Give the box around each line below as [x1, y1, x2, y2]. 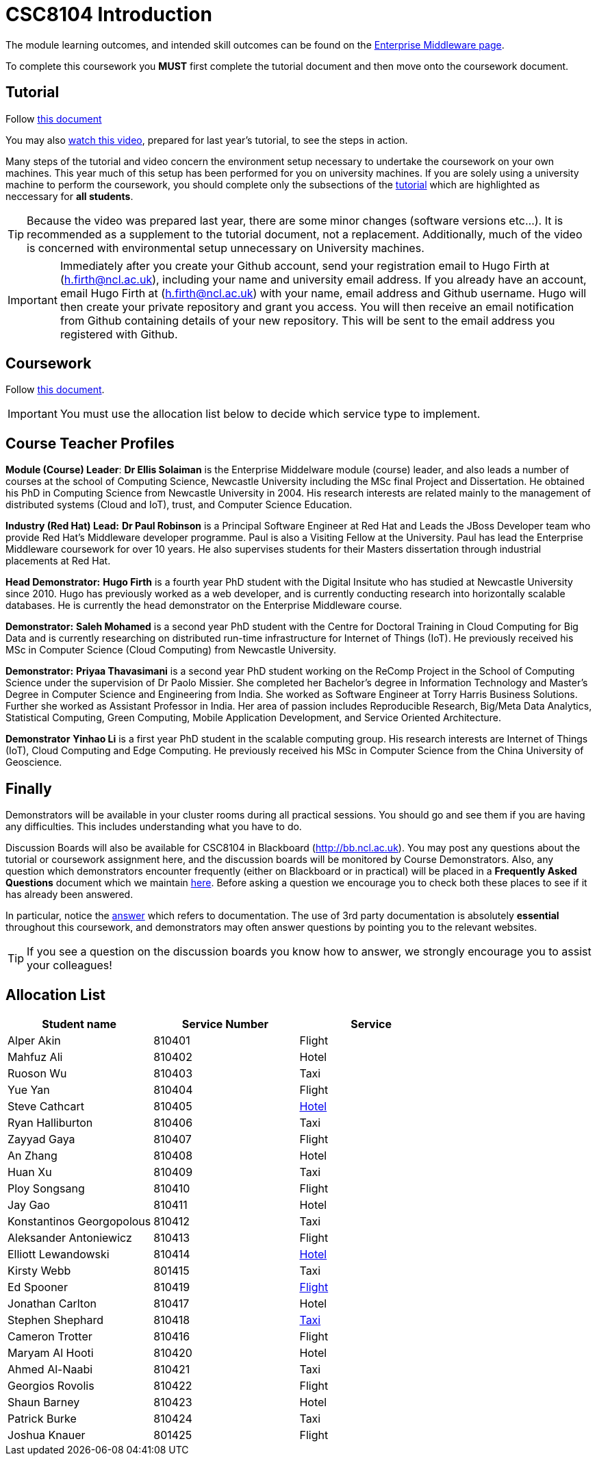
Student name [42, 1016, 117, 1031]
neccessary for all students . [5, 190, 134, 202]
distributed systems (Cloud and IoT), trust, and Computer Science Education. [5, 499, 353, 511]
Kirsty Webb [8, 1263, 71, 1277]
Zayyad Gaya [8, 1132, 75, 1146]
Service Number [181, 1016, 269, 1031]
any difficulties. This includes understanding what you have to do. [5, 821, 302, 833]
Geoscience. [5, 756, 62, 769]
